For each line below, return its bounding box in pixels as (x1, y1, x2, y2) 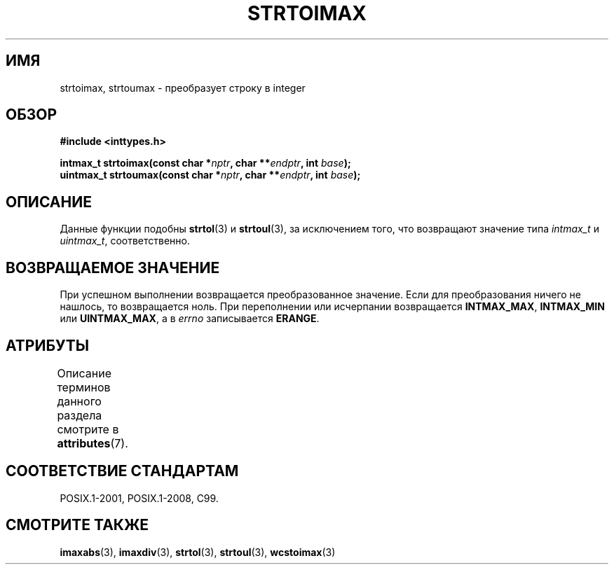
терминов (57, 380, 111, 394)
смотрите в (57, 422, 119, 436)
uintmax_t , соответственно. (60, 235, 191, 247)
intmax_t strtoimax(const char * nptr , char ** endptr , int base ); (60, 157, 351, 169)
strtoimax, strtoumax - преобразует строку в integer (60, 81, 306, 94)
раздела (57, 408, 102, 422)
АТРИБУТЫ (6, 336, 90, 354)
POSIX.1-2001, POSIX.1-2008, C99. (60, 492, 219, 504)
